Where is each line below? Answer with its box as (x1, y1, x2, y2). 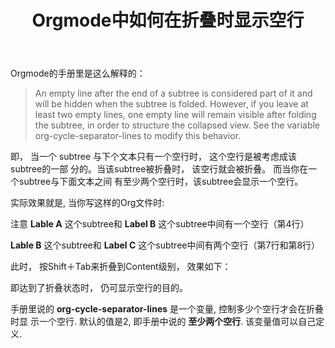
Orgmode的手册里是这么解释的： (10, 67, 146, 80)
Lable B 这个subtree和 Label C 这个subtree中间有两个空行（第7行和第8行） (10, 239, 321, 251)
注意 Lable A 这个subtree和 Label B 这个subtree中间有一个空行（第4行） (10, 218, 310, 230)
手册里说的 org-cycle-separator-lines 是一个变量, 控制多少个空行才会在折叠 (10, 303, 324, 315)
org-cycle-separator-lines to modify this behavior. (34, 130, 242, 142)
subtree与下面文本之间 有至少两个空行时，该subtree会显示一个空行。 (18, 176, 304, 188)
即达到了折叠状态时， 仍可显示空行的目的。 (10, 282, 188, 294)
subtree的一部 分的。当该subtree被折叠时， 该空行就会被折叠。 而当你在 (10, 163, 309, 175)
